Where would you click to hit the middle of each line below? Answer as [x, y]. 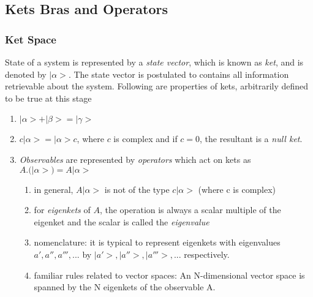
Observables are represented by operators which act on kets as [135, 159]
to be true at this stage [48, 98]
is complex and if [145, 139]
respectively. [207, 254]
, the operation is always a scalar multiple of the [190, 210]
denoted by [26, 74]
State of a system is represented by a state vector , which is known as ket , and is [154, 62]
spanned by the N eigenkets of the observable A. [125, 287]
